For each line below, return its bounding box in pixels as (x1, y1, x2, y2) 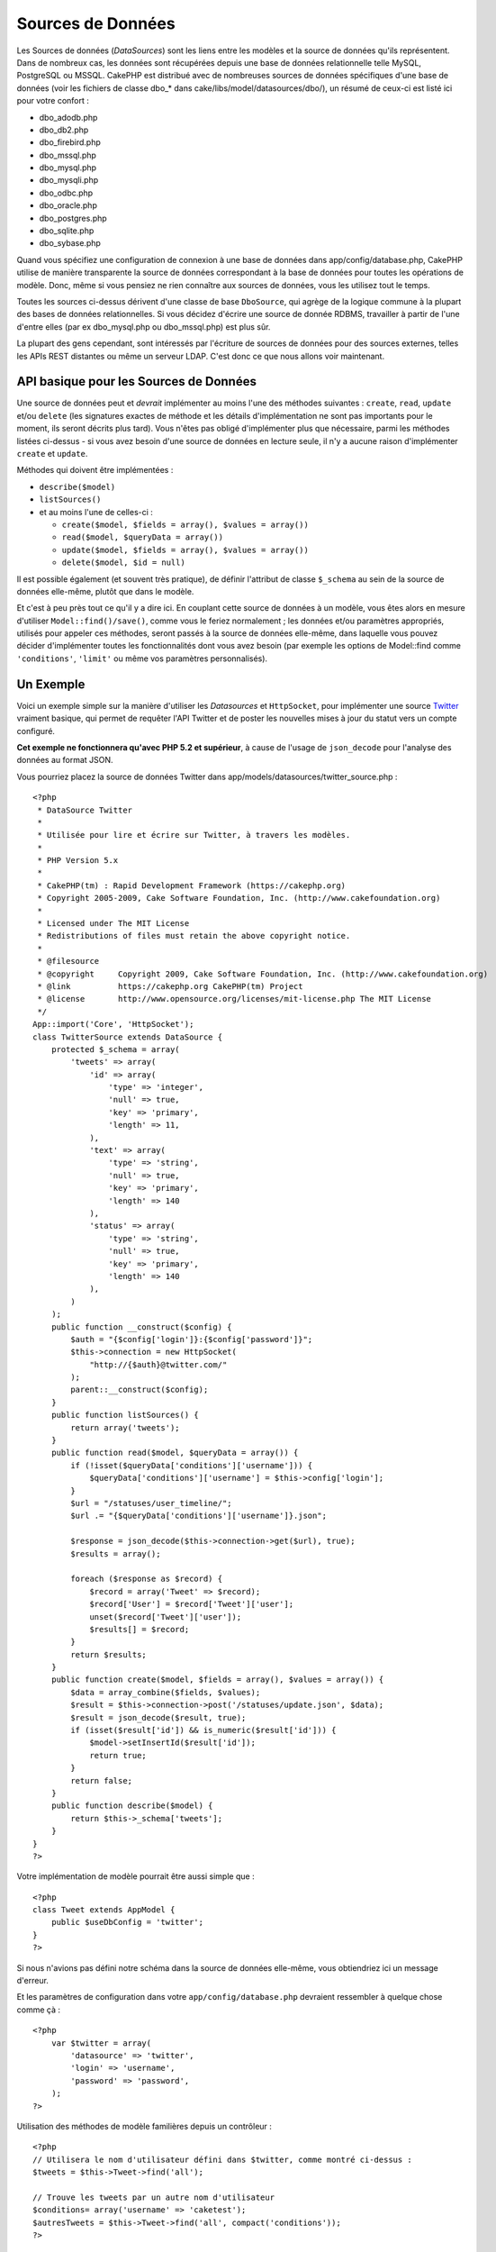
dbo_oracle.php (39, 200, 98, 211)
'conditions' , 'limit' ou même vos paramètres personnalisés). (16, 653, 268, 664)
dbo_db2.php (39, 124, 89, 135)
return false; (70, 1775, 133, 1785)
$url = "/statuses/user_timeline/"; (70, 1498, 233, 1508)
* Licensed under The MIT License (37, 919, 190, 929)
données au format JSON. (16, 755, 113, 766)
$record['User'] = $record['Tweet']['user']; (89, 1599, 294, 1610)
